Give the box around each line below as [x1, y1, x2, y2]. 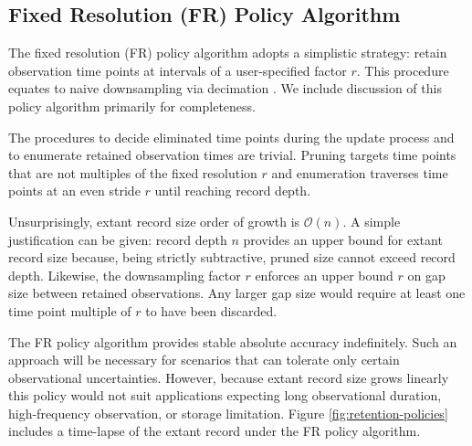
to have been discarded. [145, 301, 278, 320]
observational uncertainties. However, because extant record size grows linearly [8, 367, 449, 387]
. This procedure [356, 60, 449, 80]
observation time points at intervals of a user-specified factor [8, 60, 347, 80]
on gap [407, 265, 446, 284]
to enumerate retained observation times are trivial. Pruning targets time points [8, 145, 456, 165]
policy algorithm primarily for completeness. [8, 96, 256, 115]
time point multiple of [8, 301, 131, 320]
